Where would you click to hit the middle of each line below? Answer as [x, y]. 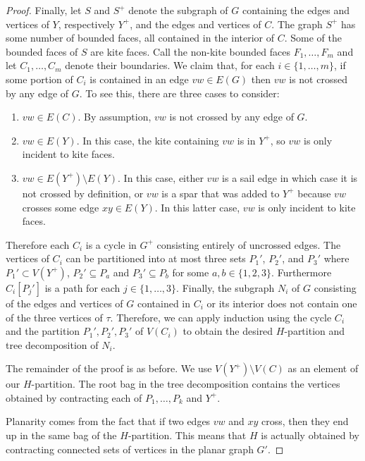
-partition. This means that [187, 435]
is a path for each [82, 287]
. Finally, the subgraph [225, 287]
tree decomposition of [52, 344]
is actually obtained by [310, 435]
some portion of [39, 79]
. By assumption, [115, 117]
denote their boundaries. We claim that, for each [170, 65]
